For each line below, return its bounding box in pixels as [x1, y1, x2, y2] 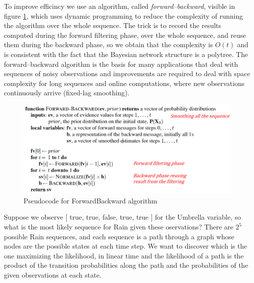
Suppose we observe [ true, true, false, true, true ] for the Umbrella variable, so [4, 212, 241, 222]
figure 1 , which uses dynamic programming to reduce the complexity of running [4, 10, 243, 21]
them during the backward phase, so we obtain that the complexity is [4, 39, 213, 50]
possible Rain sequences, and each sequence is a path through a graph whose [4, 231, 234, 241]
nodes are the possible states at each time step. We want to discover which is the [4, 241, 247, 251]
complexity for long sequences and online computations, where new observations [4, 78, 245, 88]
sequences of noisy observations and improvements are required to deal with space [4, 68, 250, 79]
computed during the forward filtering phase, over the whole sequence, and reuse [4, 29, 246, 40]
